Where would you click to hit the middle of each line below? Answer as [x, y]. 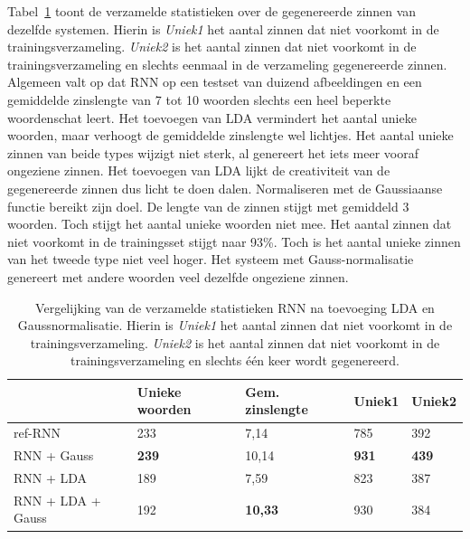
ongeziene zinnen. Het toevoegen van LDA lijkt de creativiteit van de [199, 170]
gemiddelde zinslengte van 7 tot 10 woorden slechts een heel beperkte [199, 99]
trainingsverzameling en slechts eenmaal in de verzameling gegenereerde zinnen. [227, 64]
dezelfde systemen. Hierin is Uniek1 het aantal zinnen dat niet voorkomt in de [223, 28]
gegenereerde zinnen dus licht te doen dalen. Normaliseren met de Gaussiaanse [225, 188]
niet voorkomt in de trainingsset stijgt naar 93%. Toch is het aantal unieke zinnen [234, 241]
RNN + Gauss [54, 455]
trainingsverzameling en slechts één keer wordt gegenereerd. [235, 360]
